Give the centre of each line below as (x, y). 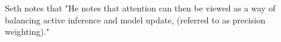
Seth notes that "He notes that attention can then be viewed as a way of (140, 8)
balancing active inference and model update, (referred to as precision (135, 19)
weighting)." (27, 31)
